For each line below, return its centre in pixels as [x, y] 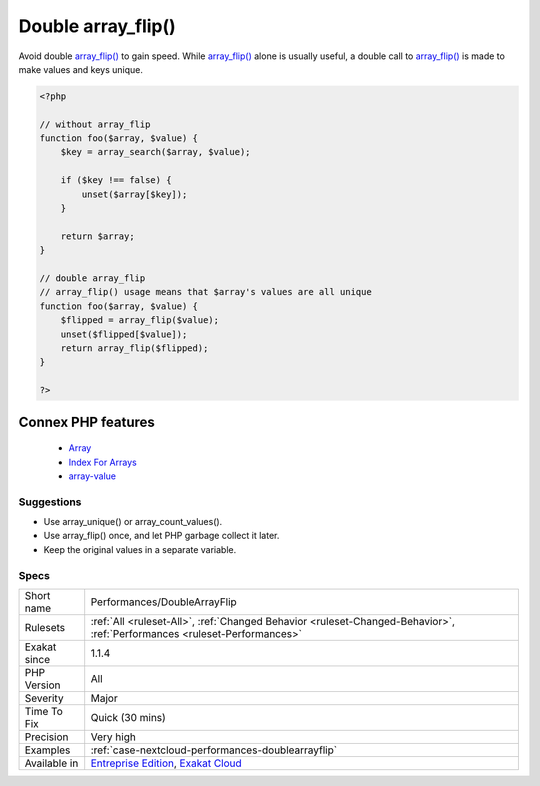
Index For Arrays [102, 462]
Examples [47, 750]
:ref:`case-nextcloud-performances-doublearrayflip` [214, 750]
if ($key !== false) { [116, 180]
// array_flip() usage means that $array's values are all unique [205, 292]
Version [42, 685]
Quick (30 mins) [128, 717]
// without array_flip [95, 124]
